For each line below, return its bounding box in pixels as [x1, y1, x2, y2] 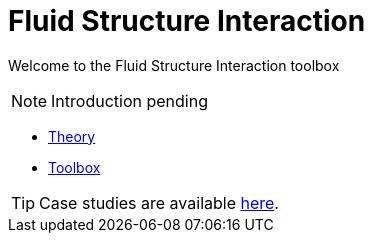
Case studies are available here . [39, 192, 279, 213]
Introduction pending [51, 90, 208, 111]
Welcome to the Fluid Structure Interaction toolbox [8, 56, 340, 74]
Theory [48, 127, 96, 145]
